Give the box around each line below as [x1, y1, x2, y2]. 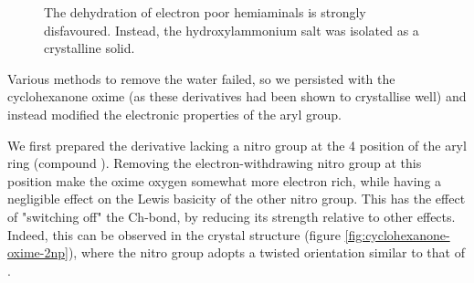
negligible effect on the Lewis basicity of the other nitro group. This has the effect [7, 189, 466, 208]
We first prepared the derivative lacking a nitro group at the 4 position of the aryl [7, 135, 467, 154]
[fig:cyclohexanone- [344, 225, 450, 244]
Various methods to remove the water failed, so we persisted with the [7, 68, 395, 88]
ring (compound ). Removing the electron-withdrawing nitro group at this [7, 153, 422, 173]
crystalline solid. [44, 38, 135, 58]
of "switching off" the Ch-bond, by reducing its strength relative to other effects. [7, 206, 456, 225]
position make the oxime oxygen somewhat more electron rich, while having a [7, 171, 442, 190]
